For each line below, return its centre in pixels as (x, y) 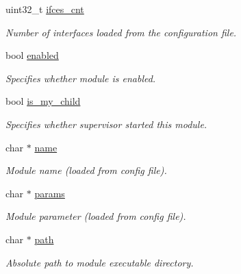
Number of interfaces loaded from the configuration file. (121, 32)
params (50, 193)
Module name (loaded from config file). (86, 170)
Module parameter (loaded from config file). (96, 216)
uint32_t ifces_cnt (45, 9)
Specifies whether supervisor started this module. (106, 124)
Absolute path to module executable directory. (100, 262)
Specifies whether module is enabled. (81, 78)
